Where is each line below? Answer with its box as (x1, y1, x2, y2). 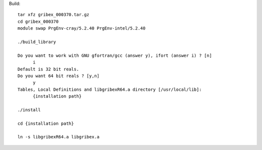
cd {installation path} (17, 120, 74, 126)
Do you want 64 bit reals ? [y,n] (17, 73, 99, 79)
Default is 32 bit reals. (17, 66, 80, 72)
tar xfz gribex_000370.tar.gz (17, 12, 90, 17)
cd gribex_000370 (17, 18, 59, 24)
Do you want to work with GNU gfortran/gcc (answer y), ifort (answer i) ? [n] (17, 52, 212, 58)
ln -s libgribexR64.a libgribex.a (17, 134, 99, 140)
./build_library (17, 39, 56, 45)
